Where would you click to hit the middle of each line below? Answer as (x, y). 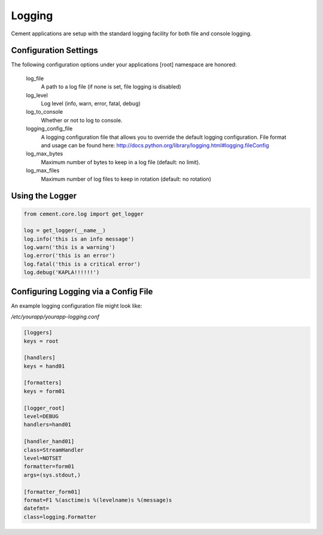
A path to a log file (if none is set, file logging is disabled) (111, 87)
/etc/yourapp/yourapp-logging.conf (55, 317)
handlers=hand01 (48, 425)
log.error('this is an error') (70, 256)
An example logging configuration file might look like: (77, 306)
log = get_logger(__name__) (65, 231)
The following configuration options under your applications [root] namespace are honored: (124, 65)
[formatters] (43, 383)
